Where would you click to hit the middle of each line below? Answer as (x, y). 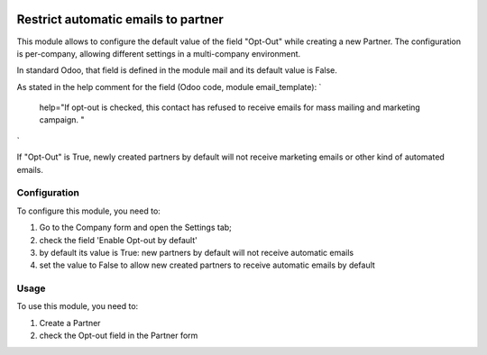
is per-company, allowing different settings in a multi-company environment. (159, 53)
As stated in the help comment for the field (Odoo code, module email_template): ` (169, 86)
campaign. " (62, 120)
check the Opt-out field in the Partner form (119, 336)
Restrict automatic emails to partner (120, 19)
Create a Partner (70, 323)
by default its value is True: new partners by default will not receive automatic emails (197, 252)
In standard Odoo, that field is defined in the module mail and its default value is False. (177, 70)
